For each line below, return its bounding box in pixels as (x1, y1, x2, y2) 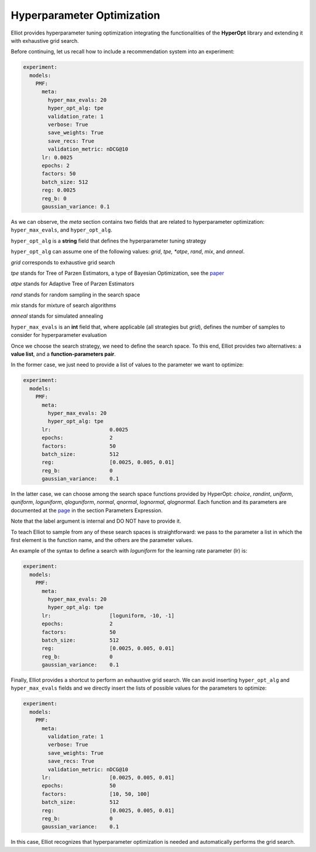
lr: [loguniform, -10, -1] (42, 612, 175, 619)
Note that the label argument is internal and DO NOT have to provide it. (11, 517, 181, 524)
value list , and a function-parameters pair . (11, 350, 116, 357)
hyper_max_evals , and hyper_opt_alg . (11, 226, 112, 234)
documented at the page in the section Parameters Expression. (11, 507, 163, 514)
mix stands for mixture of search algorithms (11, 302, 116, 309)
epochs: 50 (42, 782, 116, 789)
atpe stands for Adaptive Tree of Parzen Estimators (11, 280, 135, 287)
